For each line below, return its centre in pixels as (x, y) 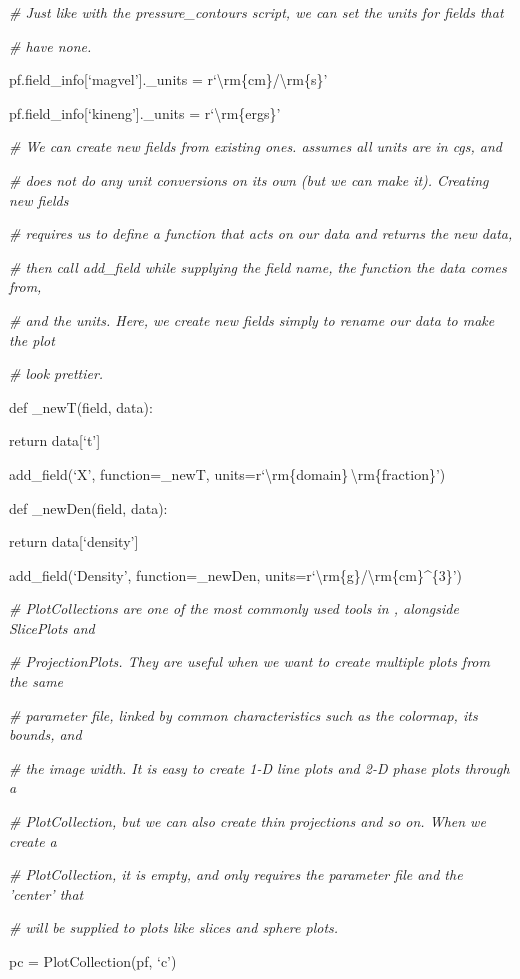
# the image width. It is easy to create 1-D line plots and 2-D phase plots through (259, 767)
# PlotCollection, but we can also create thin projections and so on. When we (247, 821)
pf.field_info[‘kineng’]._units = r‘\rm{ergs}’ (145, 112)
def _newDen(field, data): (88, 507)
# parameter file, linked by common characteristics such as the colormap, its (243, 714)
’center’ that (46, 893)
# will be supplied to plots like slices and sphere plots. (174, 927)
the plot (32, 339)
